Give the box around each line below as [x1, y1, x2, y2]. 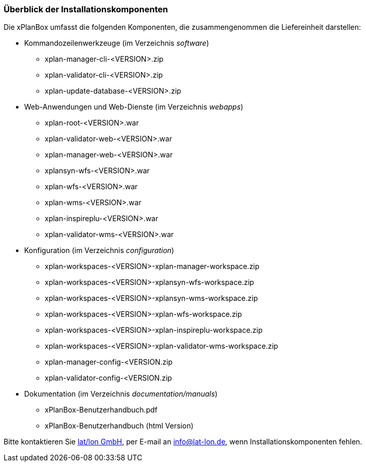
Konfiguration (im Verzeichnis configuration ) [24, 246, 174, 255]
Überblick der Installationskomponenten [4, 4, 168, 14]
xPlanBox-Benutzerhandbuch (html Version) [45, 421, 194, 431]
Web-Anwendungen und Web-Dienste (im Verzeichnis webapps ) [24, 102, 244, 112]
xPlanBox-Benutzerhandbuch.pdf [45, 405, 158, 415]
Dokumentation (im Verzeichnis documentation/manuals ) [24, 389, 218, 399]
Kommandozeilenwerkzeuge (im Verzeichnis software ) [24, 39, 209, 48]
